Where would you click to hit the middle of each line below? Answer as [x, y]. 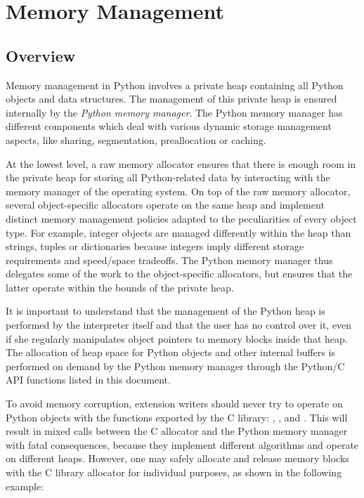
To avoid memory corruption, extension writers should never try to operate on [174, 404]
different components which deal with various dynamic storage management [169, 126]
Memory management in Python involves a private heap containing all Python [175, 85]
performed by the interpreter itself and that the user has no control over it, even [179, 325]
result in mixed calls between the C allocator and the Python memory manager [177, 431]
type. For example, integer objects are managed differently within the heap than [178, 232]
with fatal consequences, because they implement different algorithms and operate [182, 444]
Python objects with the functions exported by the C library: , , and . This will [177, 417]
